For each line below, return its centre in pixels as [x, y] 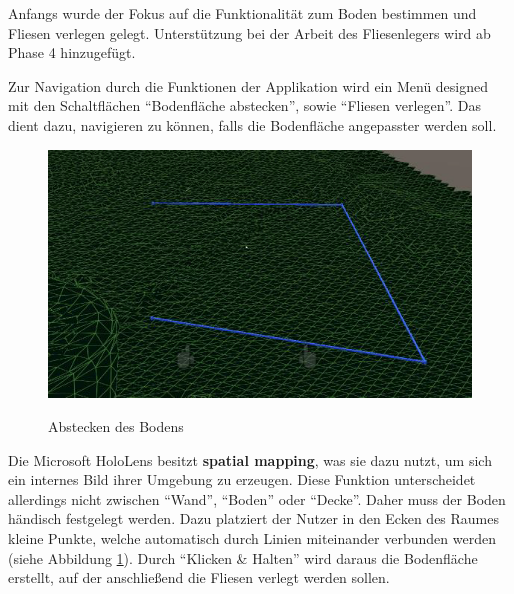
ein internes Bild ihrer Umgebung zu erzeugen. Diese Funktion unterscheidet [242, 479]
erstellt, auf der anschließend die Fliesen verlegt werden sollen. [199, 577]
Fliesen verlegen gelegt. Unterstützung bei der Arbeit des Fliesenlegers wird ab [249, 32]
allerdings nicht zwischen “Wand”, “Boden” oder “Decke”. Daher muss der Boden [257, 498]
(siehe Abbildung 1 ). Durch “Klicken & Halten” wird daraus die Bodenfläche [243, 557]
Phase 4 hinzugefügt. [72, 52]
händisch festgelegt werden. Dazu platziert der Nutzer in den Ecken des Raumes [254, 518]
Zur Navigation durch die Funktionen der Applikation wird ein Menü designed [248, 85]
